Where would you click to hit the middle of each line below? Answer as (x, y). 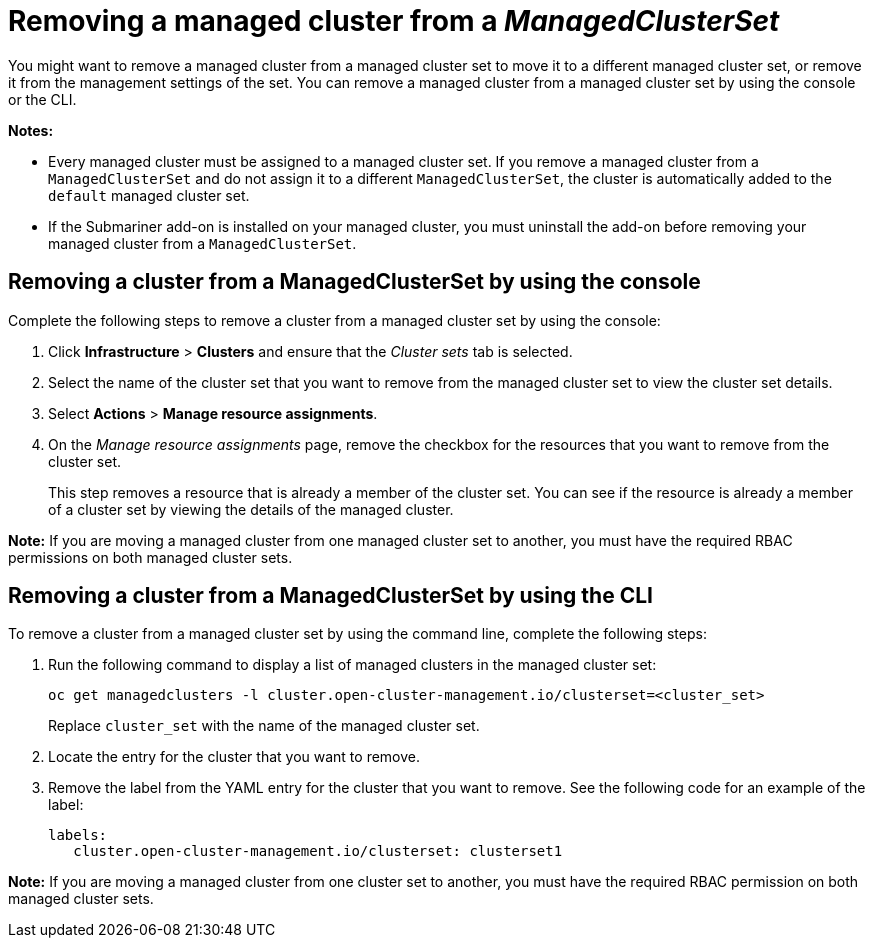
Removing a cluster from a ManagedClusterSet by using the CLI (330, 596)
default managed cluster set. (149, 195)
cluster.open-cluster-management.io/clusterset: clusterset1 (318, 851)
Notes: (31, 130)
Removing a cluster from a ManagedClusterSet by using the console (354, 282)
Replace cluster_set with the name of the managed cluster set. (264, 726)
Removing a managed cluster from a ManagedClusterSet (394, 21)
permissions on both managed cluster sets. (150, 557)
